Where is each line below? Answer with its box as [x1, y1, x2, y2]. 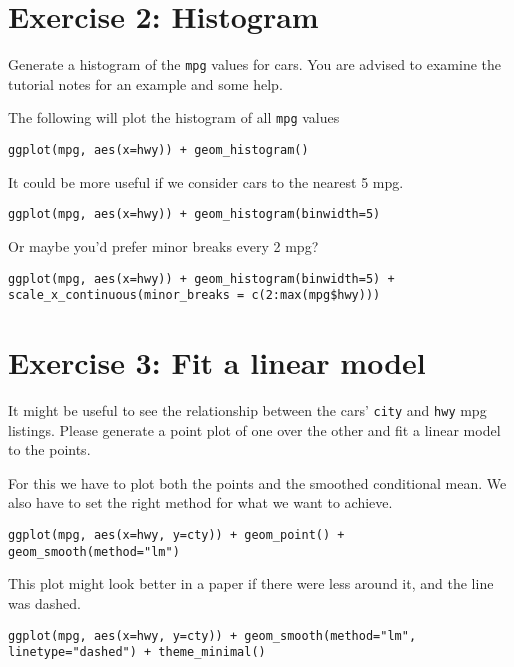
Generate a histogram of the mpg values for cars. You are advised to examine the [8, 54, 501, 75]
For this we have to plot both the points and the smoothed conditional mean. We [8, 472, 507, 493]
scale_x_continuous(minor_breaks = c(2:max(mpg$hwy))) [8, 288, 381, 303]
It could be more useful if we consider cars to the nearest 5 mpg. [8, 171, 404, 192]
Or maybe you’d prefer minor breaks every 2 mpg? [8, 235, 319, 256]
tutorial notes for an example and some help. [8, 73, 283, 94]
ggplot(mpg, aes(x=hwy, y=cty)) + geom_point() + [8, 528, 345, 542]
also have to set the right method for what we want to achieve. [8, 492, 393, 513]
